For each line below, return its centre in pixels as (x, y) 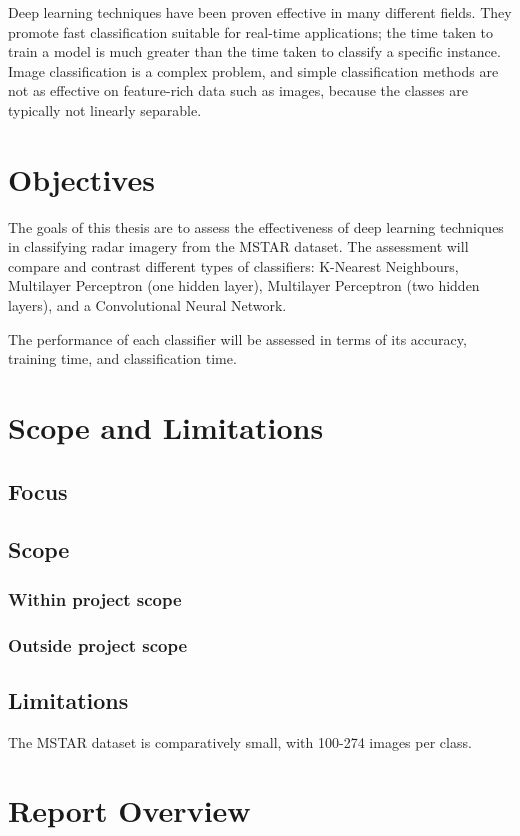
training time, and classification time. (122, 358)
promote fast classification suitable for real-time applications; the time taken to (251, 31)
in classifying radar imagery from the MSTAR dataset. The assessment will (238, 246)
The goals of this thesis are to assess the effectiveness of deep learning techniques (256, 226)
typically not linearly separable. (105, 109)
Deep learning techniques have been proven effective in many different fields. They (260, 12)
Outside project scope (98, 644)
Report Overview (129, 810)
